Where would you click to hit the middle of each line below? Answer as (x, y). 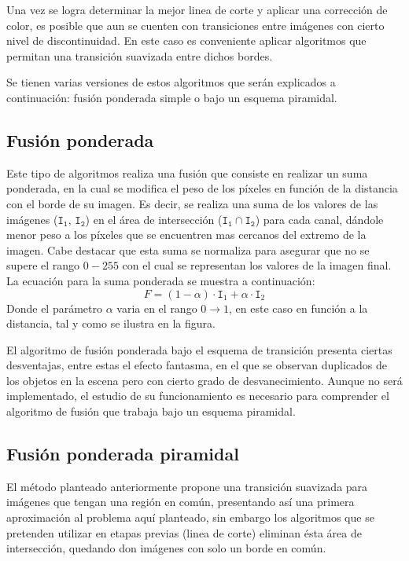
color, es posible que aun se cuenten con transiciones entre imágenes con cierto (195, 25)
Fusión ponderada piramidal (123, 454)
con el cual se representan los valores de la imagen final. (257, 265)
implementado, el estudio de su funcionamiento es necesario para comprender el (198, 396)
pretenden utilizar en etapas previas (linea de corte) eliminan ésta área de (184, 532)
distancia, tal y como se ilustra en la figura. (111, 323)
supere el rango (43, 265)
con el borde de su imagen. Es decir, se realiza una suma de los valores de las (192, 203)
